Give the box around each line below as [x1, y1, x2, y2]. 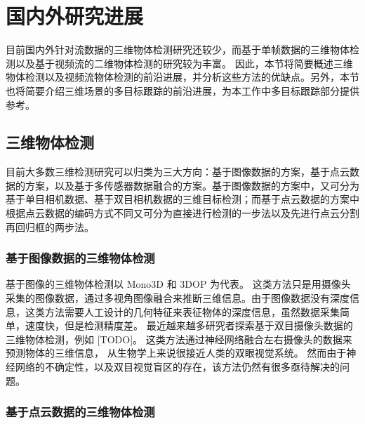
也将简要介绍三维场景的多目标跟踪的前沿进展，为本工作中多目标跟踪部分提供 [6, 83, 359, 98]
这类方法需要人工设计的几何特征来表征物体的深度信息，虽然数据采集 [25, 304, 340, 319]
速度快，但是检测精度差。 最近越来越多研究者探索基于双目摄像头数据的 [25, 318, 353, 333]
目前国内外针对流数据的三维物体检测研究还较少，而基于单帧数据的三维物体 [6, 42, 350, 57]
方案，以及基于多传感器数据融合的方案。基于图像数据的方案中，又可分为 [25, 178, 359, 192]
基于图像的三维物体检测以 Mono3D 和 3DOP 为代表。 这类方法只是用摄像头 [6, 277, 351, 291]
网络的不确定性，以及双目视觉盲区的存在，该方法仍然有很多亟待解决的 [15, 359, 340, 374]
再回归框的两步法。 [6, 219, 94, 234]
